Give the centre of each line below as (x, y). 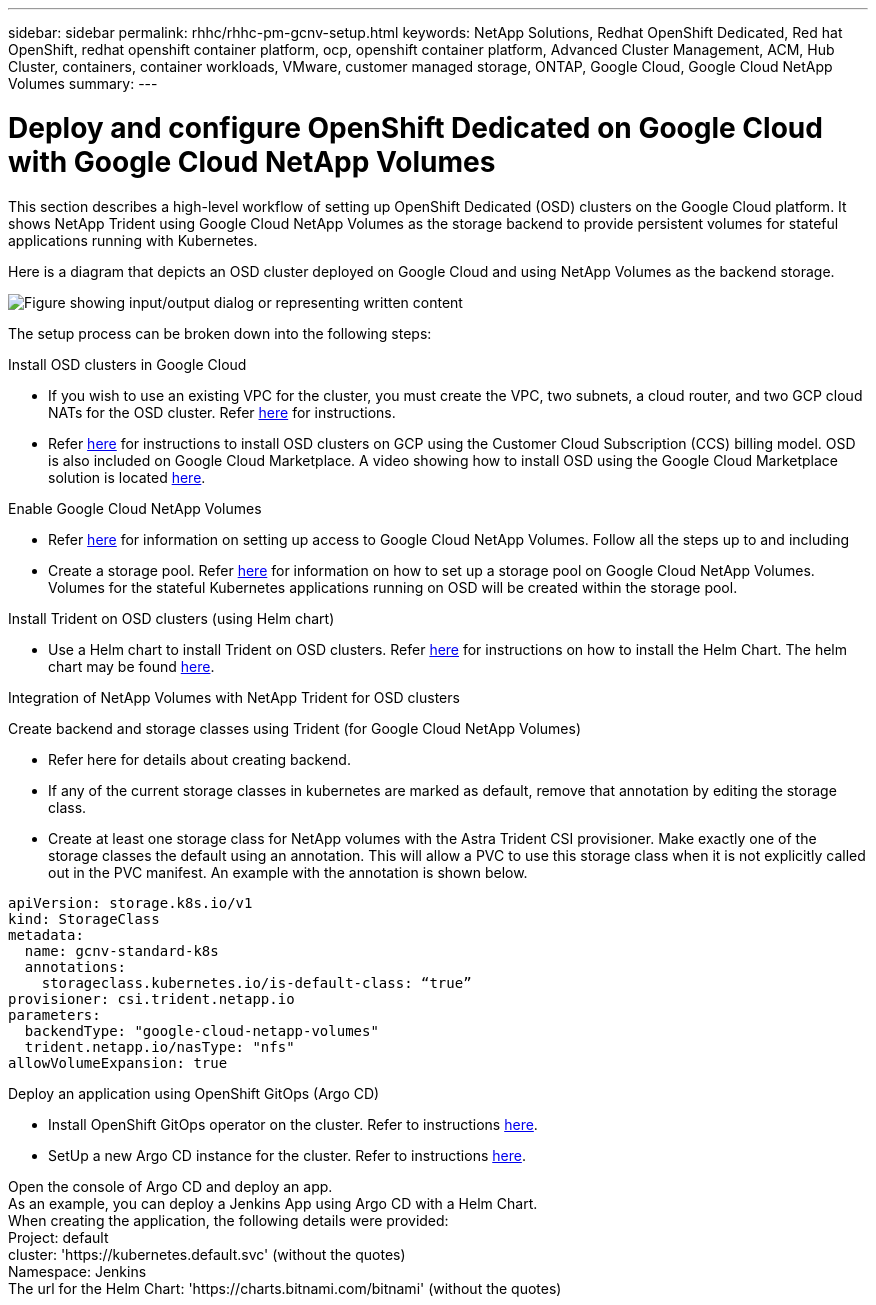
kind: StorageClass (84, 918)
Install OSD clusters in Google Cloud (127, 364)
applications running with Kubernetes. (133, 240)
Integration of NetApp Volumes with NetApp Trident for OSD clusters (234, 697)
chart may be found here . (131, 666)
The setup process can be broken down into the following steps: (220, 333)
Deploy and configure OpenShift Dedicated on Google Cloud (415, 127)
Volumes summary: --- (83, 83)
